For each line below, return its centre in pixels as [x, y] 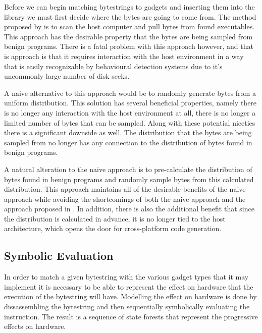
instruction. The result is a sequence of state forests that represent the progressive [131, 316]
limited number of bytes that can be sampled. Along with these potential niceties [130, 122]
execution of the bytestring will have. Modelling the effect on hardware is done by [130, 296]
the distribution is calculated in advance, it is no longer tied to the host [115, 218]
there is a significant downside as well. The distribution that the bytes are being [128, 132]
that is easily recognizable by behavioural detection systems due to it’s [113, 66]
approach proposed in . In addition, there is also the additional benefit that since [129, 209]
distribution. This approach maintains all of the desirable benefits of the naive [125, 189]
